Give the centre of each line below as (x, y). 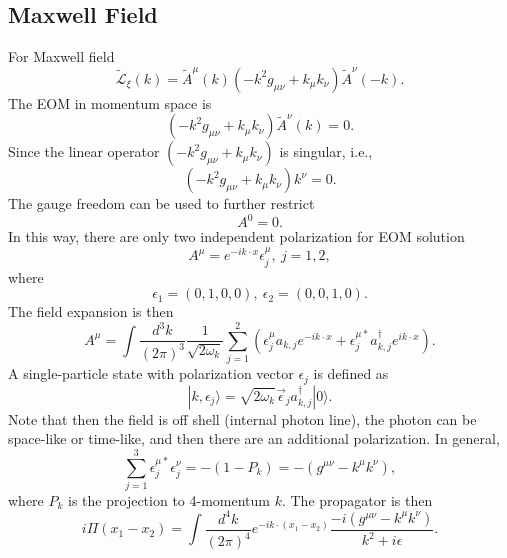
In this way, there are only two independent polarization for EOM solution (236, 236)
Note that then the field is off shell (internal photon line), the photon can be (242, 418)
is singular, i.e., (326, 151)
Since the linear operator (84, 151)
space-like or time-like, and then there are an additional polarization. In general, (254, 438)
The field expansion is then (91, 311)
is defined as (351, 373)
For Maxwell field (61, 56)
